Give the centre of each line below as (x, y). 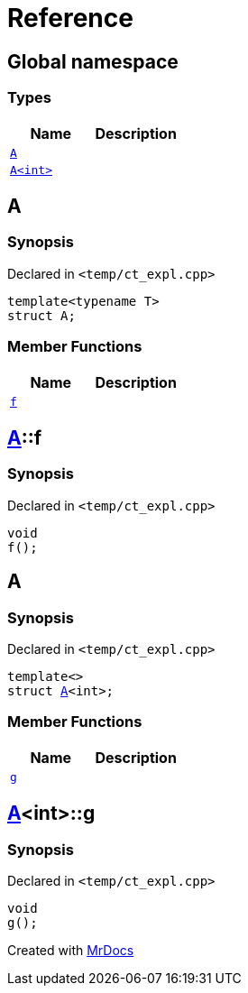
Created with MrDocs (71, 950)
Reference (70, 18)
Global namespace (93, 61)
